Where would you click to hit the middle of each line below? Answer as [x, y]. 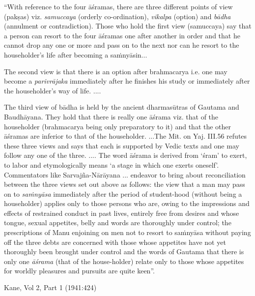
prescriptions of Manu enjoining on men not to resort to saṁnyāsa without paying [127, 232]
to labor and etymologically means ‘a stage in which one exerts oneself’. [112, 164]
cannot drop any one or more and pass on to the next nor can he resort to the [122, 45]
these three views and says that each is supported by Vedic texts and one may [122, 145]
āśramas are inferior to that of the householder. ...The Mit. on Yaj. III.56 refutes [126, 136]
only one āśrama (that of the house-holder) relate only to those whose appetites [124, 261]
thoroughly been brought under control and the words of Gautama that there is [124, 252]
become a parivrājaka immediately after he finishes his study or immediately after [127, 81]
